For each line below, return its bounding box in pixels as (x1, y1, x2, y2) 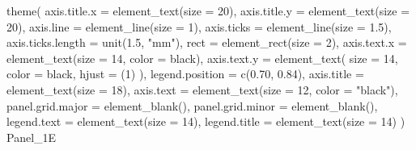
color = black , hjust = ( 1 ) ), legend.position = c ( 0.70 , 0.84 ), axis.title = (6, 65, 364, 82)
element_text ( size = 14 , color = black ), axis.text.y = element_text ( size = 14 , (6, 49, 398, 66)
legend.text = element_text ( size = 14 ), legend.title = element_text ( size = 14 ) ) (6, 113, 405, 130)
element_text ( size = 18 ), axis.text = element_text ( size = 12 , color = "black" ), (6, 81, 398, 98)
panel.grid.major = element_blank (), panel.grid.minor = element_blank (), (6, 97, 378, 114)
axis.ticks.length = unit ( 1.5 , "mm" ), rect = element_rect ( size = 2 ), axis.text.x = (6, 34, 407, 51)
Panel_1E (6, 128, 57, 145)
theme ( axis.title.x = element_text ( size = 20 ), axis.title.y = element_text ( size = (6, 2, 410, 19)
